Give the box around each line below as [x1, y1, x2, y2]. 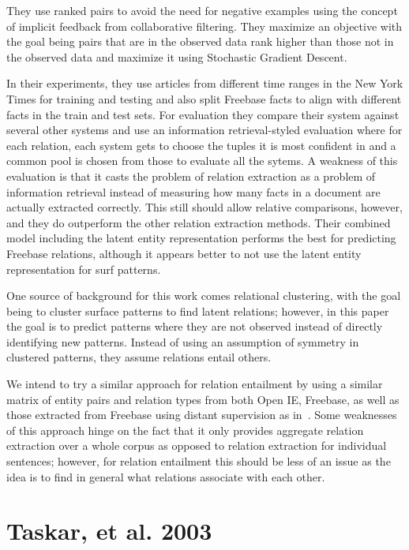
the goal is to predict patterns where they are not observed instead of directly [6, 318, 383, 335]
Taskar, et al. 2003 [6, 514, 212, 547]
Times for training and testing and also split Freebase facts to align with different [6, 90, 402, 107]
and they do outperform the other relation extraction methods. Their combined [6, 214, 391, 230]
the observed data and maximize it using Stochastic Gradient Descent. [6, 48, 347, 65]
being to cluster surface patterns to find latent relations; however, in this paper [6, 302, 389, 319]
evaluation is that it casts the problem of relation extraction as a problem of [6, 167, 376, 184]
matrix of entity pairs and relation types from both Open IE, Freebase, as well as [6, 391, 400, 407]
